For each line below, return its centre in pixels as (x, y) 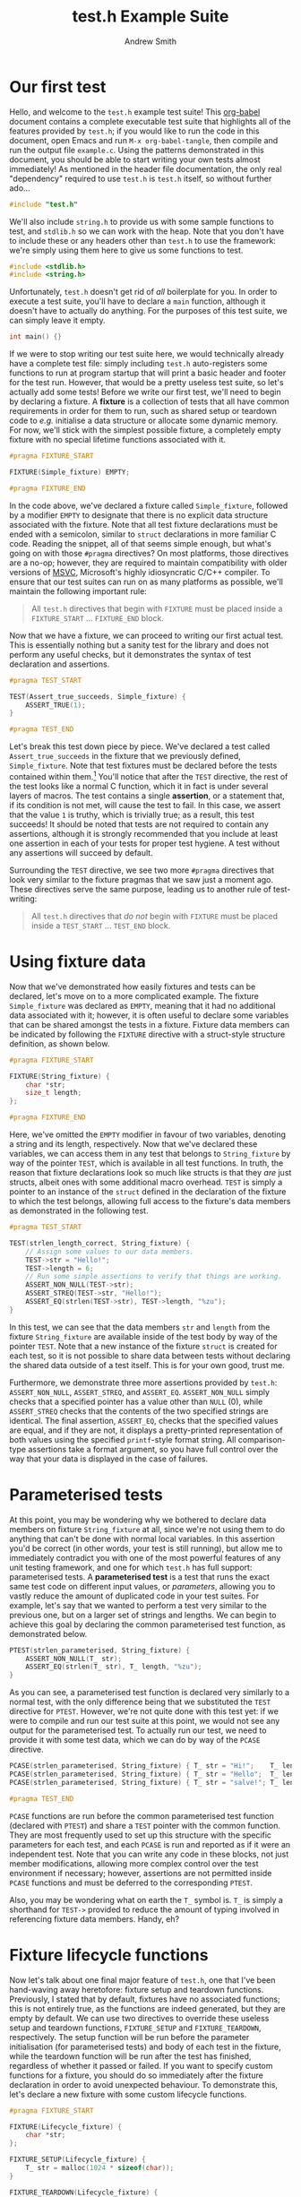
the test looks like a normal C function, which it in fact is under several (139, 786)
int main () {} (36, 337)
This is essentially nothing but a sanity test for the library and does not (139, 645)
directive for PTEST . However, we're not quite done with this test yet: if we (144, 1711)
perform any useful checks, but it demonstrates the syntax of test (130, 654)
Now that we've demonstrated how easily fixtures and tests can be (133, 986)
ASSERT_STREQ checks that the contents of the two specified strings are (139, 1411)
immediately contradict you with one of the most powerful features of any (145, 1557)
